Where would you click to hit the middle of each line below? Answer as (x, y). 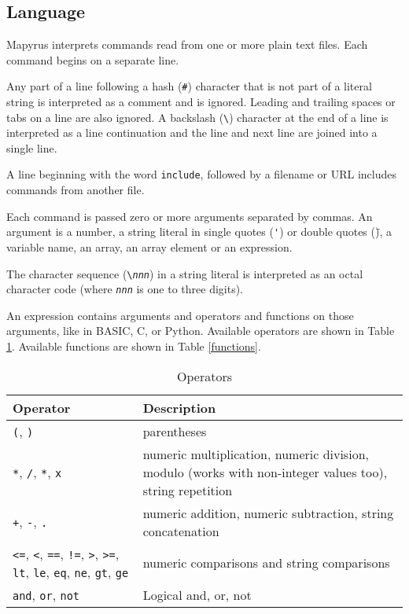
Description (179, 407)
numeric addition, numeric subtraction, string (268, 513)
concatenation (181, 531)
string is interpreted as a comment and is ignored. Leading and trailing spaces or (201, 102)
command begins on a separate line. (93, 59)
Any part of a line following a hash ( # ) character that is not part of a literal (189, 86)
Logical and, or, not (197, 594)
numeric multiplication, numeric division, (256, 454)
